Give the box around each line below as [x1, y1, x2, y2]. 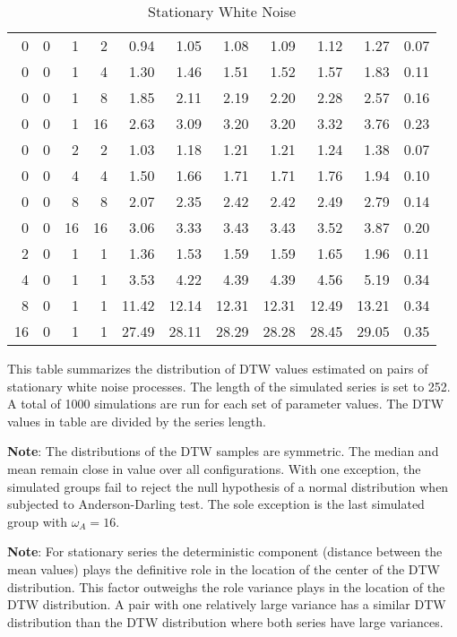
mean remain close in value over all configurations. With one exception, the [7, 459, 421, 478]
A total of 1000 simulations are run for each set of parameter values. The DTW [7, 394, 444, 413]
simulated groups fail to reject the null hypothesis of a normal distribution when [7, 477, 449, 495]
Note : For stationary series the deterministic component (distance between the [7, 542, 443, 561]
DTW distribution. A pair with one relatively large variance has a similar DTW [7, 595, 446, 614]
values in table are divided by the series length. [7, 411, 266, 430]
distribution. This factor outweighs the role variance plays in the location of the [7, 577, 445, 596]
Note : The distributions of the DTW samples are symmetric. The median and [7, 442, 439, 461]
